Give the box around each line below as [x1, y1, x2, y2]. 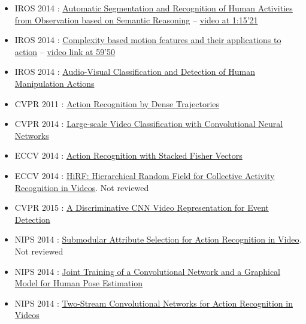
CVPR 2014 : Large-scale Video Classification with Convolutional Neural [14, 117, 283, 130]
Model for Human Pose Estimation [14, 277, 143, 289]
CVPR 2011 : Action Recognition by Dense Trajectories [14, 97, 220, 110]
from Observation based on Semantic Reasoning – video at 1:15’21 [14, 13, 258, 26]
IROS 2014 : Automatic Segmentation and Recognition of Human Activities [14, 2, 293, 14]
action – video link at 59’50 [14, 45, 116, 57]
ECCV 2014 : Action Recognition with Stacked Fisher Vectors [14, 149, 243, 162]
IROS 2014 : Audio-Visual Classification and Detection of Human [14, 65, 255, 78]
